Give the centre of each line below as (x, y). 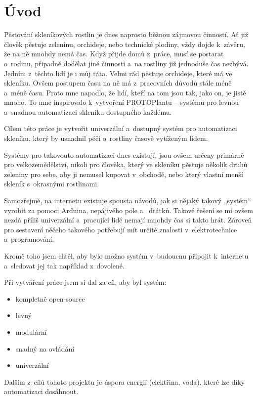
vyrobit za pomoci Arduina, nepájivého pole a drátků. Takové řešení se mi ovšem (128, 210)
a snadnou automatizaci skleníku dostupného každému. (88, 111)
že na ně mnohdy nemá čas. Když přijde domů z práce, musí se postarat (114, 54)
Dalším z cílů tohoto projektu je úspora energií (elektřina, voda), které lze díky (125, 381)
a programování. (29, 239)
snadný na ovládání (45, 348)
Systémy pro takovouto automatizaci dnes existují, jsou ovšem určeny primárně (124, 155)
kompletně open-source (50, 298)
